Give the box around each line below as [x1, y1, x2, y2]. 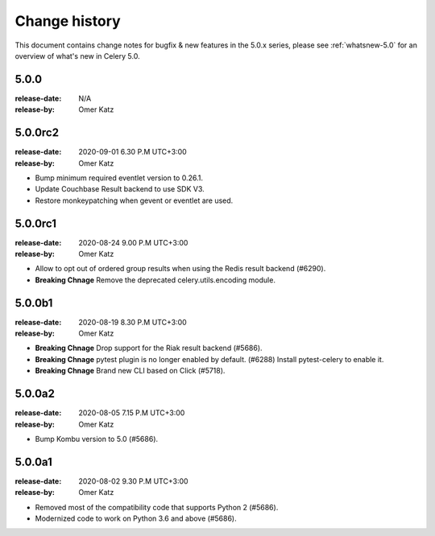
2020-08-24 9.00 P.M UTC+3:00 [78, 237, 188, 247]
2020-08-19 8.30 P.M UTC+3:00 [78, 317, 187, 327]
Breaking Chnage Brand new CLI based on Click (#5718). [35, 366, 226, 376]
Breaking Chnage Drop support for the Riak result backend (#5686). [35, 343, 263, 353]
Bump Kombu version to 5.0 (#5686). [35, 434, 159, 443]
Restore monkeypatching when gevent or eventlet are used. [35, 196, 234, 205]
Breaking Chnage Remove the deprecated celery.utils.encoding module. [35, 274, 275, 285]
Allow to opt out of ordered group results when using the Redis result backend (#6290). [35, 264, 326, 274]
